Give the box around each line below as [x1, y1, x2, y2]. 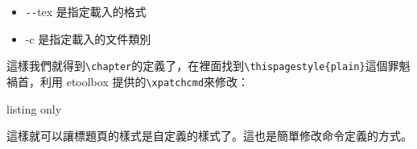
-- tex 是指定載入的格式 [25, 3, 147, 19]
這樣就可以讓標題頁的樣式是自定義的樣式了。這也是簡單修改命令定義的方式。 [6, 127, 412, 144]
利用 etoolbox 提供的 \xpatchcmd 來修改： [39, 72, 250, 89]
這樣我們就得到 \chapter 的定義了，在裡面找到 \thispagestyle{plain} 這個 [6, 57, 388, 74]
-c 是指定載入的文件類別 [25, 30, 151, 47]
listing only [6, 100, 62, 117]
